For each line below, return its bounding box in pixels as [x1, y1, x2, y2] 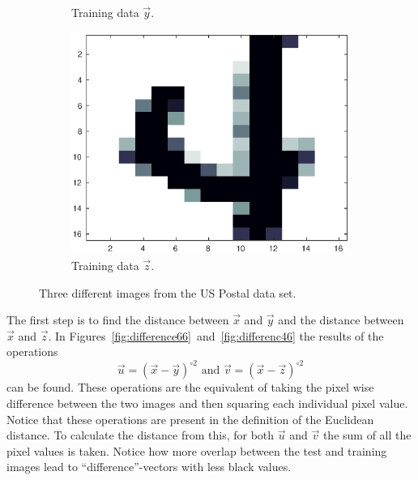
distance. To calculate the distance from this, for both [6, 426, 275, 444]
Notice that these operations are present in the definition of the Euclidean [6, 410, 374, 427]
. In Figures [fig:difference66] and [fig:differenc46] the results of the [48, 327, 384, 344]
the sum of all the [322, 426, 412, 444]
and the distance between [278, 311, 404, 328]
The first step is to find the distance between [6, 311, 229, 328]
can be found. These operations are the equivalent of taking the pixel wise [6, 379, 374, 396]
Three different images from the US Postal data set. [39, 284, 296, 301]
